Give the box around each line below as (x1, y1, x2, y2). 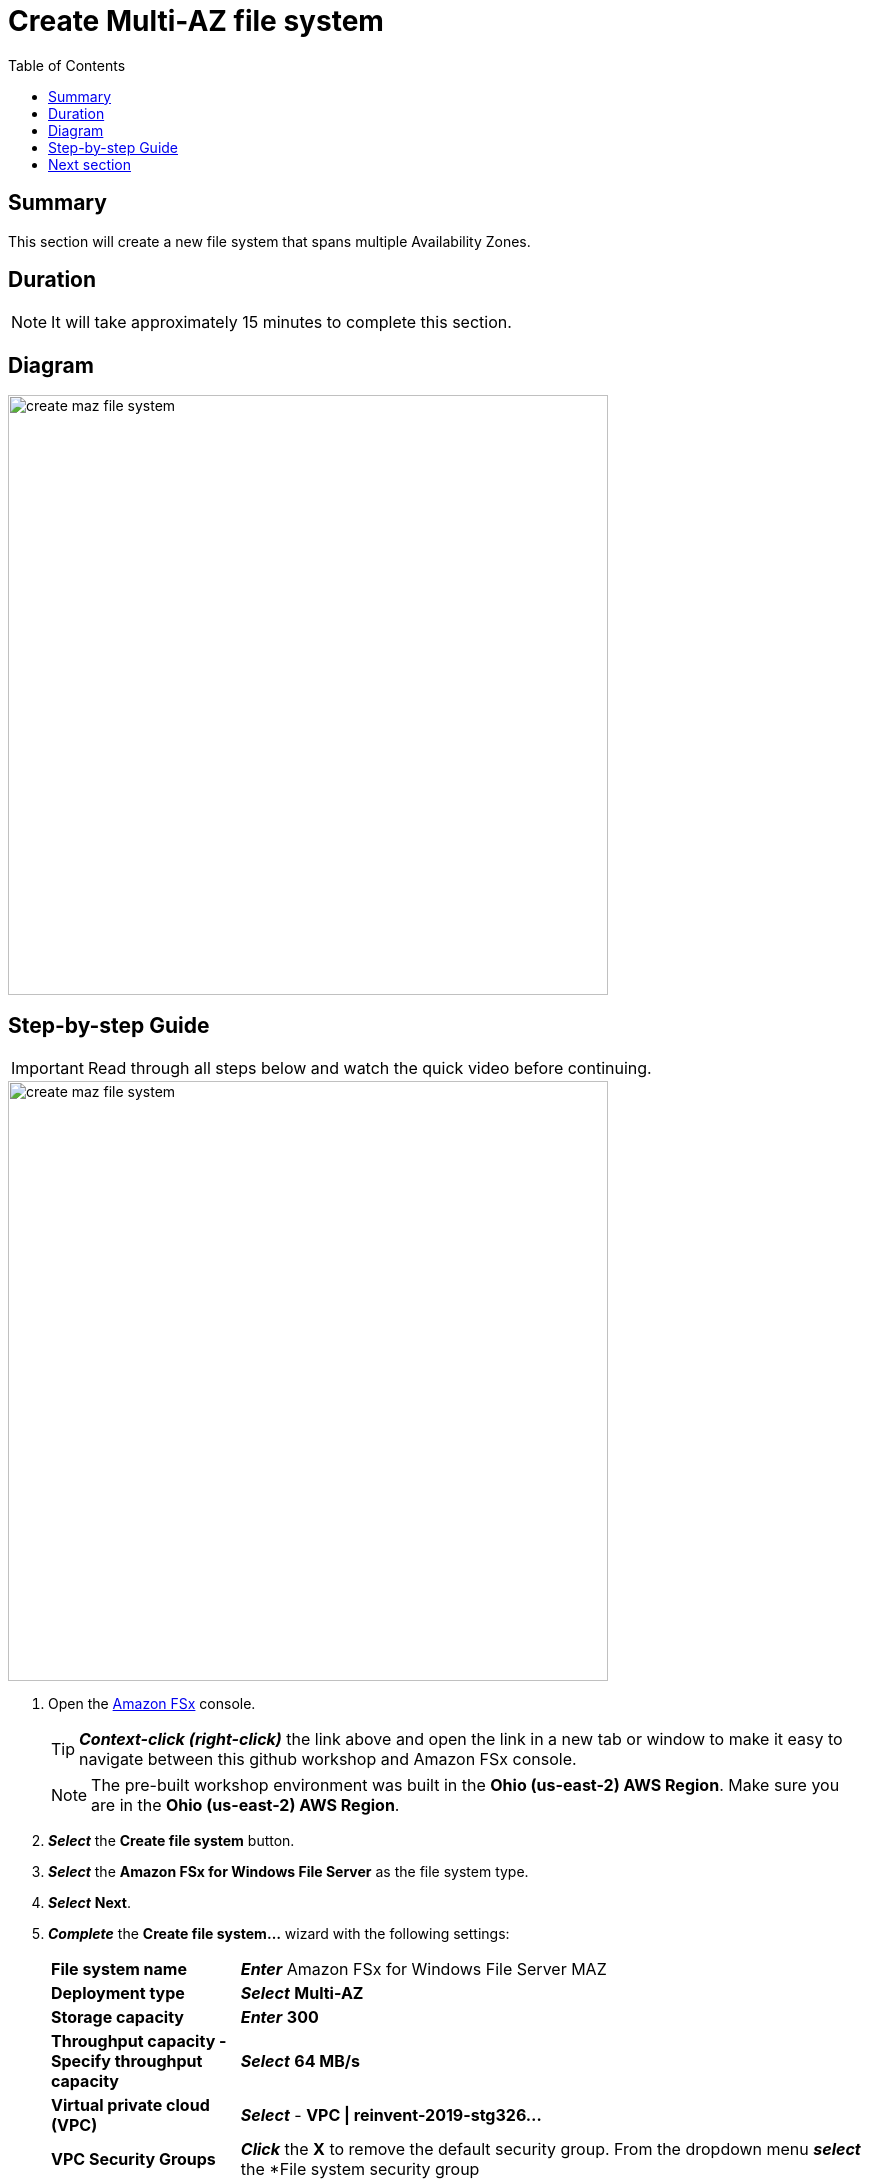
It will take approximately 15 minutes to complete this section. (51, 312, 512, 333)
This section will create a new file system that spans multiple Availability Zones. (8, 232, 531, 250)
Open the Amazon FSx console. (48, 1695, 256, 1713)
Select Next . (48, 1894, 132, 1912)
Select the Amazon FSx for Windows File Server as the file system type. (48, 1863, 529, 1881)
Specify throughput (51, 2051, 203, 2072)
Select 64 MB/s (240, 2051, 360, 2072)
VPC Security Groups (51, 2149, 216, 2170)
